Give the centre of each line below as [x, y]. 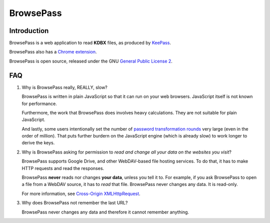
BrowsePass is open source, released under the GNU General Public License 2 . [91, 61]
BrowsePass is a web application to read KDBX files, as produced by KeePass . [90, 43]
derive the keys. [38, 143]
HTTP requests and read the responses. [63, 168]
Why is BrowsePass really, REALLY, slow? [64, 87]
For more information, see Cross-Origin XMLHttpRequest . [81, 193]
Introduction [29, 31]
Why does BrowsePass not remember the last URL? [75, 203]
